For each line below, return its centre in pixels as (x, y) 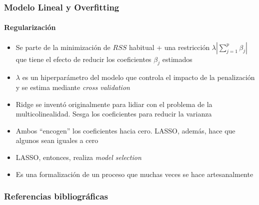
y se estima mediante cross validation (73, 87)
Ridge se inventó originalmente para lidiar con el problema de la (114, 104)
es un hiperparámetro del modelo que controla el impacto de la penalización (138, 77)
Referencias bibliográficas (56, 196)
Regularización (30, 27)
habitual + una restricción (169, 47)
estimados (177, 59)
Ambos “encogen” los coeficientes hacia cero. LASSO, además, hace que (125, 130)
